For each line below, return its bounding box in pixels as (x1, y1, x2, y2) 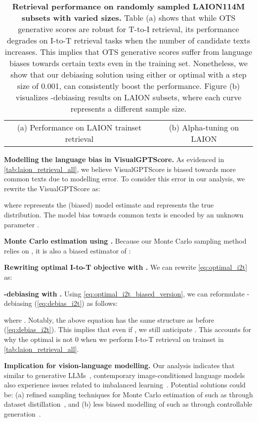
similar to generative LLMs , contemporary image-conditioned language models (4, 370, 245, 380)
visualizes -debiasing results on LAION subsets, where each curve (15, 91, 242, 103)
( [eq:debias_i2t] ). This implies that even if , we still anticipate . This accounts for (4, 324, 252, 335)
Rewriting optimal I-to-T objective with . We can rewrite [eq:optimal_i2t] (4, 262, 248, 272)
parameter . (4, 219, 39, 229)
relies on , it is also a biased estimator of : (4, 245, 131, 255)
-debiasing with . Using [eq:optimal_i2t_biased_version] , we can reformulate (4, 288, 245, 298)
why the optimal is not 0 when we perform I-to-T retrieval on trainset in (4, 334, 224, 344)
